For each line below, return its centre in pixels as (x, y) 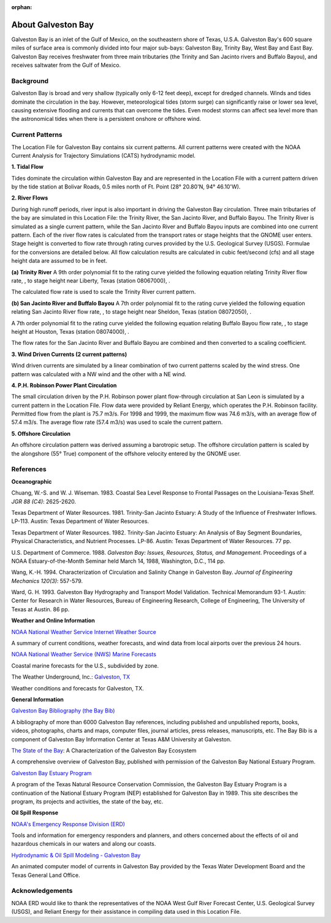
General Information (38, 699)
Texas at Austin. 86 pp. (40, 609)
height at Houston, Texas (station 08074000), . (70, 331)
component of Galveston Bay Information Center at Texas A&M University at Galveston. (122, 739)
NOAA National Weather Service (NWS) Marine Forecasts (84, 654)
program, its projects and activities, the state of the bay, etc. (87, 801)
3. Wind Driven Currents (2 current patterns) (69, 354)
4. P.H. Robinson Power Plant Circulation (64, 385)
